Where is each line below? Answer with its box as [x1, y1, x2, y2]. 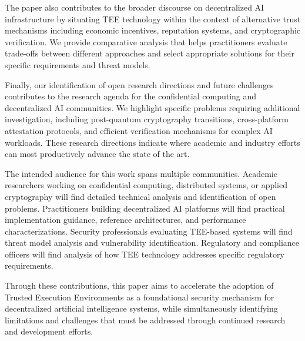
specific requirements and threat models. [5, 58, 150, 71]
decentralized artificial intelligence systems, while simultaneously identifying [5, 302, 278, 315]
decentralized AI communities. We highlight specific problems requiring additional [5, 101, 300, 113]
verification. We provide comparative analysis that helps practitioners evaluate [5, 35, 287, 48]
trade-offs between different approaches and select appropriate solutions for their [5, 47, 294, 59]
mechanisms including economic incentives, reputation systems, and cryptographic [5, 24, 301, 36]
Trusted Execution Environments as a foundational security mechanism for [5, 290, 274, 303]
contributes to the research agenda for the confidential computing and [5, 90, 257, 102]
